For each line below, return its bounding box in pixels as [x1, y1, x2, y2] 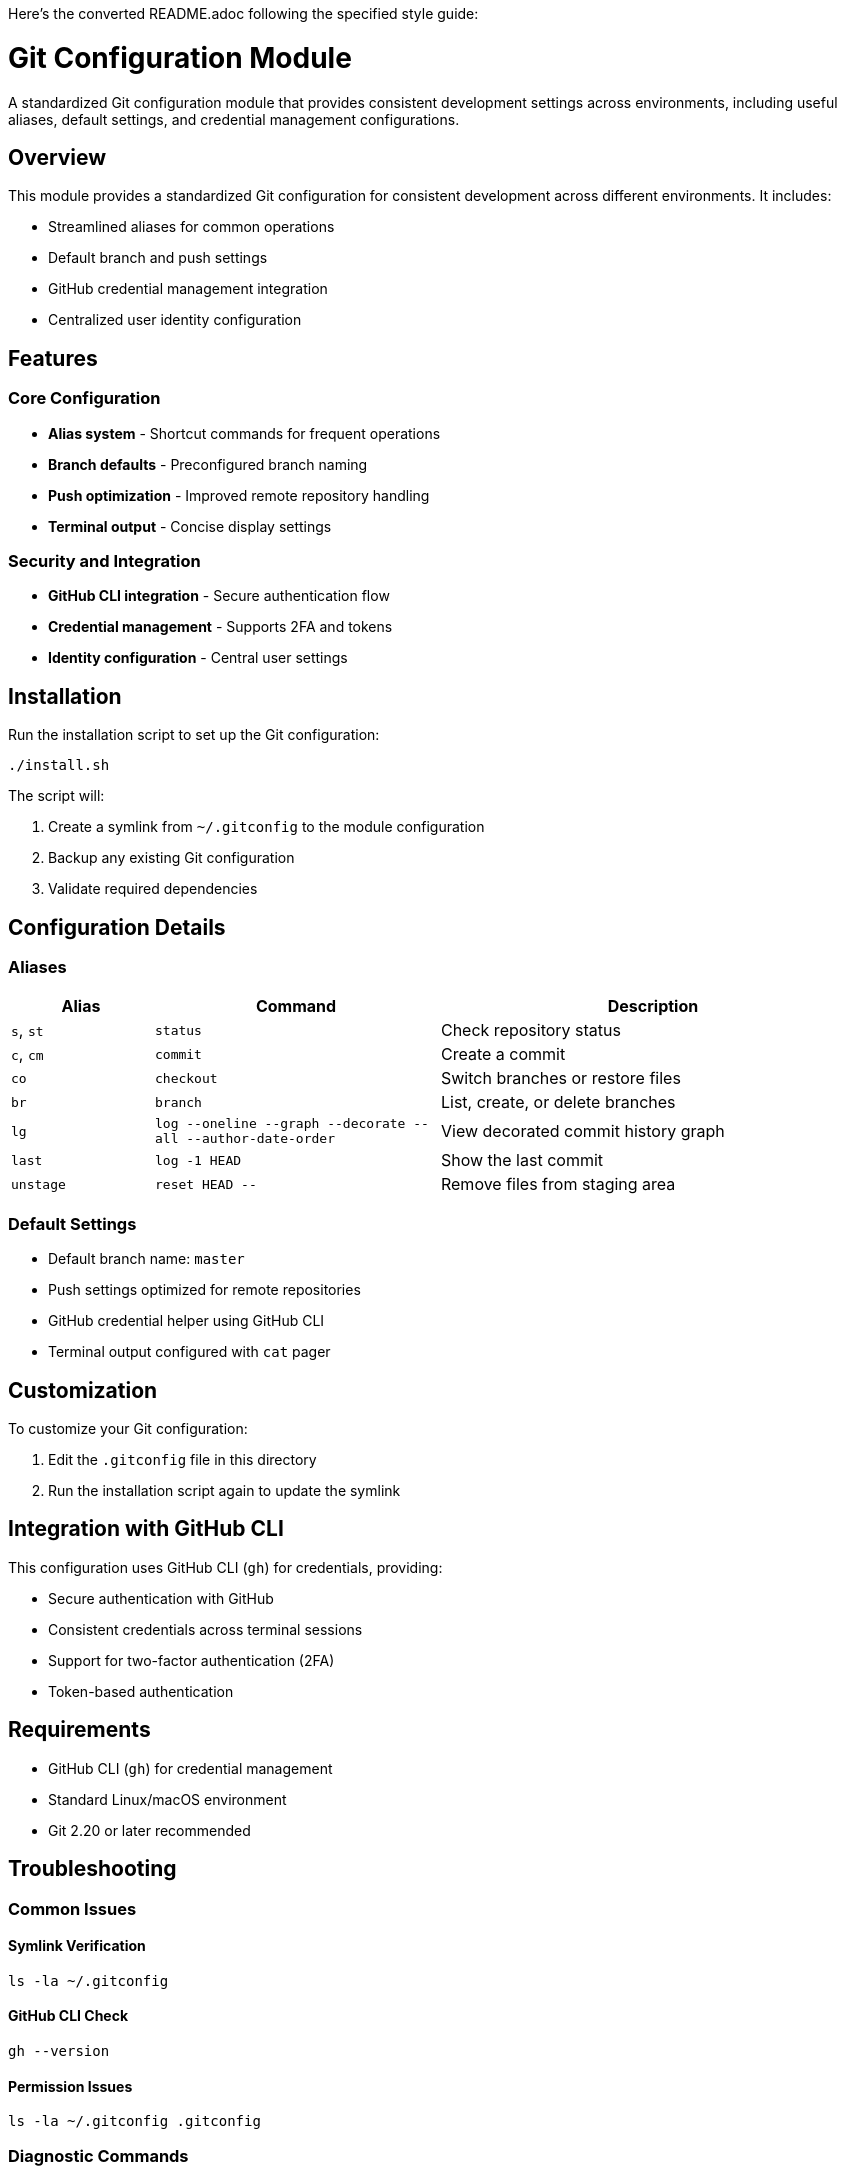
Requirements [8, 1717, 151, 1743]
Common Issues [8, 1898, 137, 1919]
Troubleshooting [8, 1856, 177, 1882]
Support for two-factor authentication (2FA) [48, 1651, 335, 1669]
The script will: [8, 787, 105, 805]
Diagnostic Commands [8, 2145, 189, 2166]
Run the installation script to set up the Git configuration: [8, 726, 380, 744]
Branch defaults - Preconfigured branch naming [48, 455, 368, 473]
